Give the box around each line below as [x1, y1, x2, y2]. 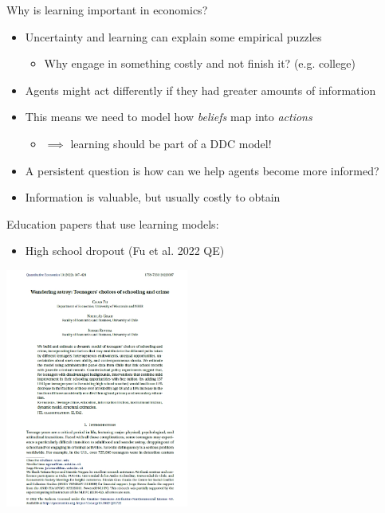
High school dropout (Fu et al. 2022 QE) [25, 242, 225, 259]
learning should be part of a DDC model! [70, 135, 272, 151]
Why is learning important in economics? [6, 2, 208, 18]
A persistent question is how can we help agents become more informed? [25, 162, 379, 178]
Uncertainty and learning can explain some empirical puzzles [25, 28, 322, 45]
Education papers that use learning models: [6, 215, 219, 232]
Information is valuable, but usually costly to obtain [25, 189, 281, 206]
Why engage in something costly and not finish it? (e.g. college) [44, 55, 356, 72]
